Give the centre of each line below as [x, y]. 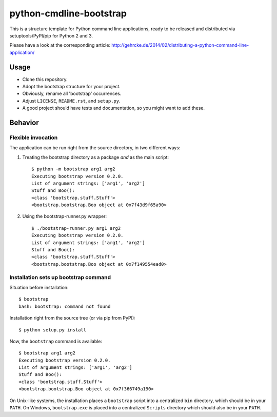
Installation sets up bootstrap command [60, 277]
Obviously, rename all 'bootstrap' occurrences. [72, 94]
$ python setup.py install [53, 330]
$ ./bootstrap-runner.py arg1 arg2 [76, 228]
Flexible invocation [34, 137]
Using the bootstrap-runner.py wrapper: [65, 216]
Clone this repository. [45, 79]
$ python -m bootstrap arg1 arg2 [73, 169]
